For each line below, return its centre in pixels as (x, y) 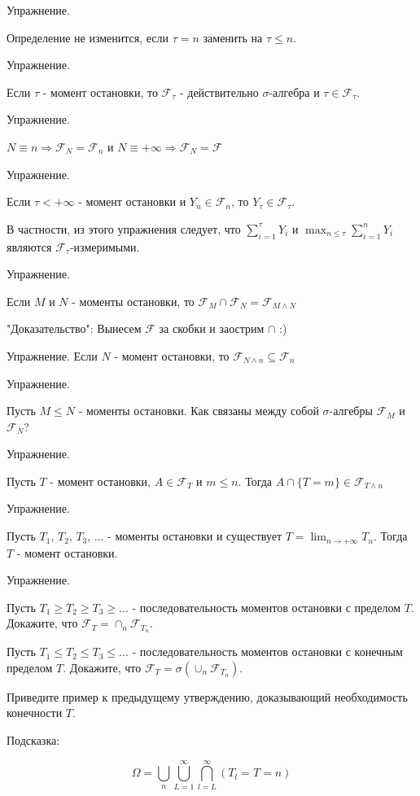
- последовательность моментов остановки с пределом (266, 607)
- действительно (219, 92)
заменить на (233, 37)
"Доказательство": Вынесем (74, 328)
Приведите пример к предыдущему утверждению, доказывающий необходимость (207, 696)
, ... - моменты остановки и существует (185, 536)
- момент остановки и (132, 201)
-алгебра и (294, 92)
